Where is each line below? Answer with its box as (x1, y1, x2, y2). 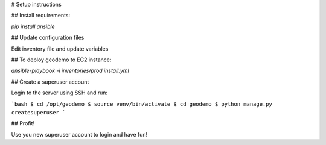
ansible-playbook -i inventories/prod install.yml (11, 67, 129, 75)
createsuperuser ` (11, 109, 66, 116)
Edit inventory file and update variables (11, 45, 109, 52)
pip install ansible (11, 23, 56, 30)
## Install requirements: (11, 12, 71, 19)
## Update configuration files (11, 34, 85, 42)
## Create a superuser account (11, 78, 89, 85)
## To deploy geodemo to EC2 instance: (11, 56, 112, 63)
